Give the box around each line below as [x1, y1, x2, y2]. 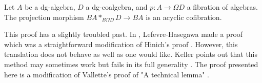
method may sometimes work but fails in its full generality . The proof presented [4, 58, 258, 69]
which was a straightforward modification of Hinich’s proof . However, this [4, 38, 238, 49]
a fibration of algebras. [187, 2, 258, 12]
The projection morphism [4, 11, 84, 22]
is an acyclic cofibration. [146, 11, 222, 22]
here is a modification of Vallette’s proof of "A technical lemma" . [4, 69, 209, 79]
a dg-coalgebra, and [86, 2, 148, 12]
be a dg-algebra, [25, 2, 75, 12]
